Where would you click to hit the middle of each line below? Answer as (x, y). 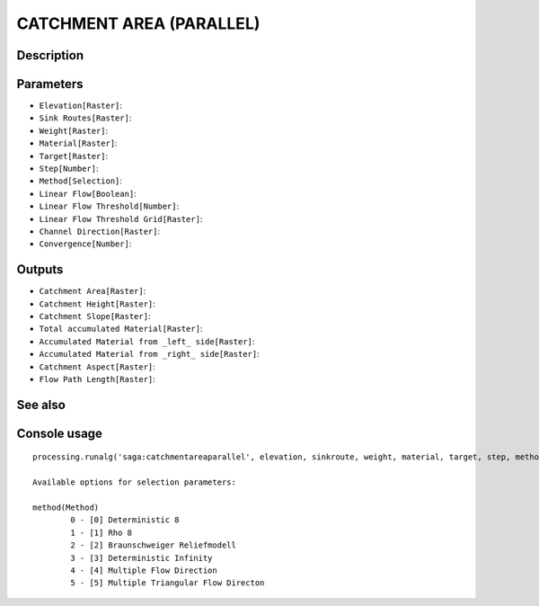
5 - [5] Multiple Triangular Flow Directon (168, 583)
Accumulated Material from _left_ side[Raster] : (147, 341)
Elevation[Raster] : (81, 106)
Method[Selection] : (81, 181)
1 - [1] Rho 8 (102, 532)
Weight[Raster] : (74, 130)
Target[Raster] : (74, 156)
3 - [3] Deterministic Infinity (141, 558)
